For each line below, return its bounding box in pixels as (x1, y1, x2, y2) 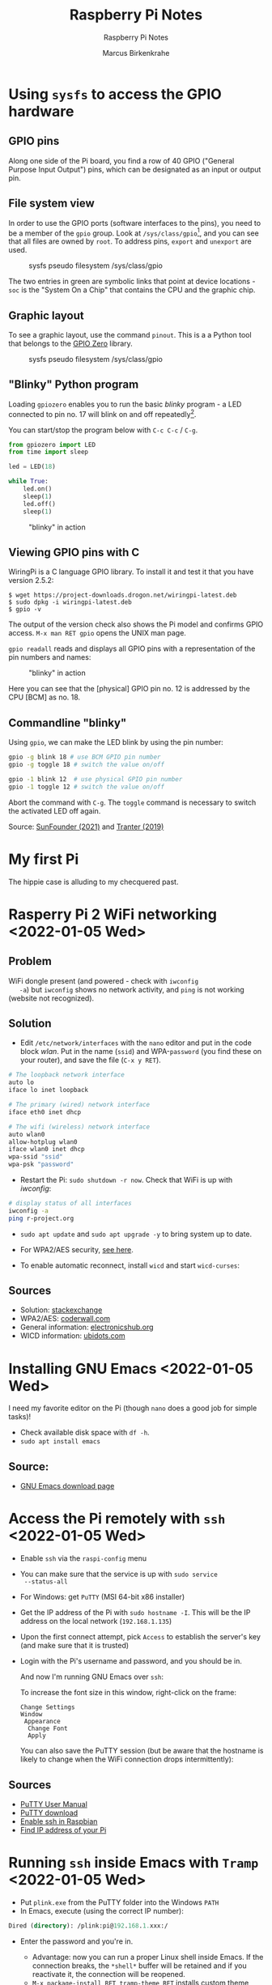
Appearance (23, 1718, 61, 1726)
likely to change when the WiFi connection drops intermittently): (19, 1754, 234, 1764)
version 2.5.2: (8, 576, 54, 585)
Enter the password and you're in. (19, 1936, 134, 1946)
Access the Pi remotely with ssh (8, 1510, 226, 1528)
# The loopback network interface (8, 1071, 125, 1079)
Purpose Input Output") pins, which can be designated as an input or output (8, 164, 261, 174)
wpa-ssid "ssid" (8, 1153, 63, 1161)
